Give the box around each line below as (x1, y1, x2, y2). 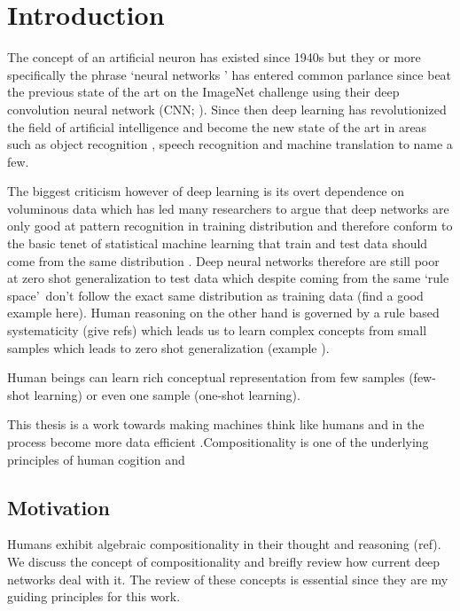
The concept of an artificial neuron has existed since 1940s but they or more (7, 48, 421, 67)
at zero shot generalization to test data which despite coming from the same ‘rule (7, 269, 449, 287)
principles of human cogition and (7, 450, 185, 468)
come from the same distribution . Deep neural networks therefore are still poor (7, 251, 440, 270)
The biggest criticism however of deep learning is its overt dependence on (7, 182, 405, 200)
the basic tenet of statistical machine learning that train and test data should (7, 234, 428, 253)
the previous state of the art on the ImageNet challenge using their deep (7, 82, 400, 101)
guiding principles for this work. (7, 587, 181, 606)
